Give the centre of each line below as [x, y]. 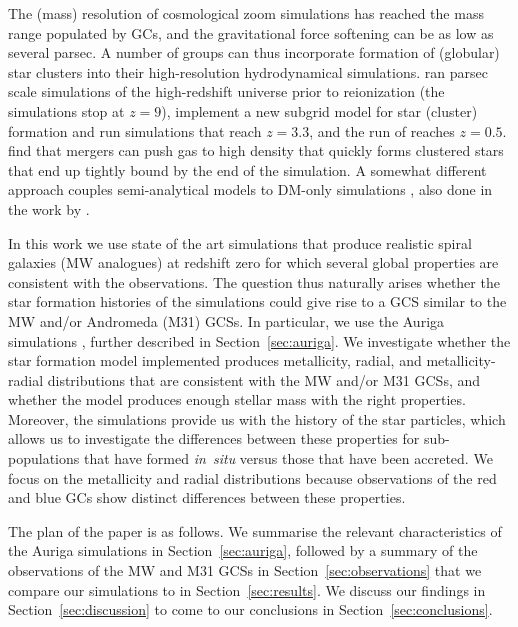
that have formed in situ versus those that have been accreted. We [288, 458]
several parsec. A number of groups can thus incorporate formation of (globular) [254, 52]
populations [44, 458]
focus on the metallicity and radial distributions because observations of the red [252, 477]
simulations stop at [66, 110]
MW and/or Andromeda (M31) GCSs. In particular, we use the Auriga [226, 320]
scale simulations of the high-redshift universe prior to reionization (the [226, 91]
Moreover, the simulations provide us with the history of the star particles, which [257, 418]
